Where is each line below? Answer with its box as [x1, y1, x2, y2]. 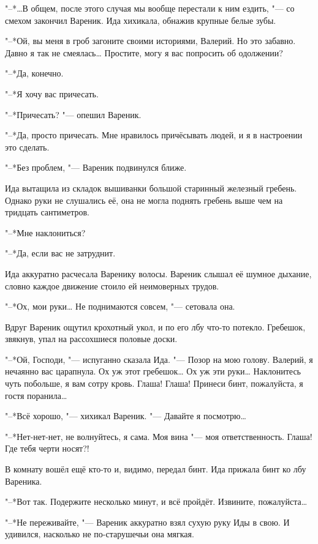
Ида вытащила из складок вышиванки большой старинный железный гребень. [5, 181, 297, 194]
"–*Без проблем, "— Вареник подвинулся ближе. [5, 161, 187, 174]
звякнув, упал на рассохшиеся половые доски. [5, 332, 178, 345]
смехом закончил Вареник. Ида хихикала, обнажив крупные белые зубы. [5, 13, 276, 26]
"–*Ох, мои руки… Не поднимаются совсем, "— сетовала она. [5, 300, 235, 313]
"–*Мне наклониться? [5, 226, 86, 239]
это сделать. [5, 140, 50, 153]
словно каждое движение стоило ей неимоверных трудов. [5, 279, 219, 292]
